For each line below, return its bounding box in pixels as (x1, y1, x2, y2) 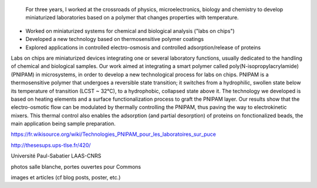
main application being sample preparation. (11, 120, 116, 127)
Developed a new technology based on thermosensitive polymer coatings (25, 36, 204, 43)
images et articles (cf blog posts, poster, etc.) (11, 174, 121, 181)
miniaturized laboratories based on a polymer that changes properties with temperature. (25, 14, 239, 21)
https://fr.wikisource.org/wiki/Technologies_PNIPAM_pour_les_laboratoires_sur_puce (11, 131, 217, 138)
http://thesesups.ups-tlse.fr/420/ (11, 141, 91, 149)
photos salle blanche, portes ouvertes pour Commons (11, 163, 141, 170)
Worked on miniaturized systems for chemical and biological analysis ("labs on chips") (25, 27, 235, 35)
